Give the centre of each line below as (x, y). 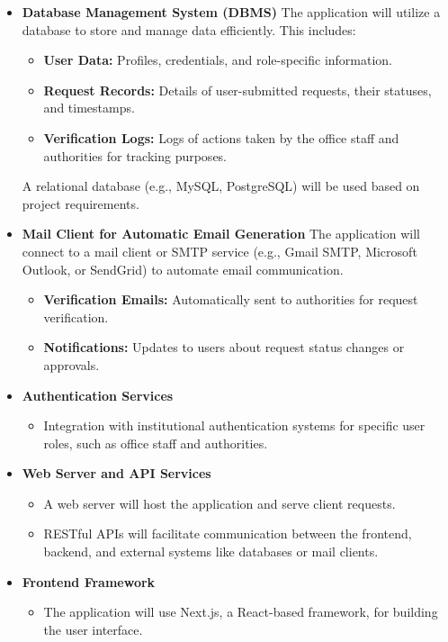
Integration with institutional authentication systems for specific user (234, 425)
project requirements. (81, 203)
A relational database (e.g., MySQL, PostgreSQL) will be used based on (221, 186)
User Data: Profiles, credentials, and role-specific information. (218, 60)
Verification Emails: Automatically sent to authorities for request (231, 299)
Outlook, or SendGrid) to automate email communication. (183, 269)
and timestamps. (89, 108)
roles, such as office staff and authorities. (156, 443)
